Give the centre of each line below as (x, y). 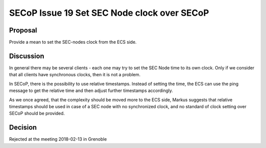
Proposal (23, 30)
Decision (23, 128)
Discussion (27, 56)
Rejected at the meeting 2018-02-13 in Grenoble (58, 139)
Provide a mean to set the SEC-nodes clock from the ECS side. (73, 42)
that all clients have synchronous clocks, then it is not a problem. (75, 75)
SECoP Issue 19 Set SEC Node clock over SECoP (109, 13)
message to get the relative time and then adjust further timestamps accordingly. (91, 90)
